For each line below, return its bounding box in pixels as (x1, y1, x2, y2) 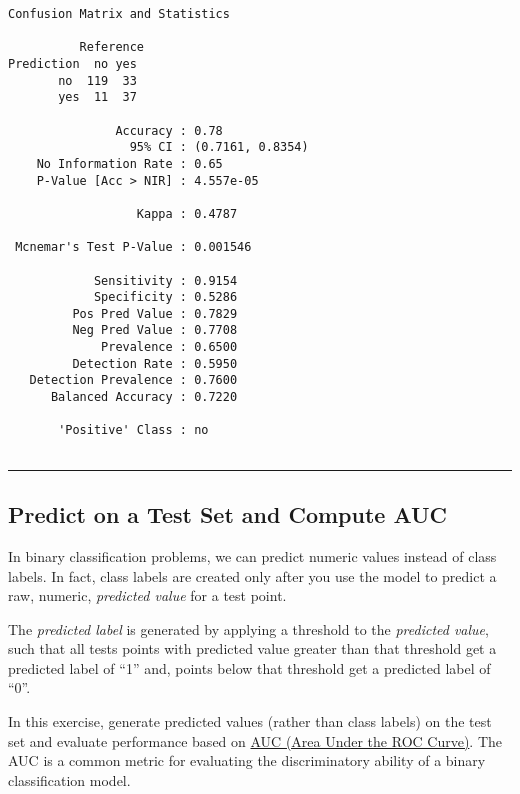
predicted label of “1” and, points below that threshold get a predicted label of (8, 657, 491, 678)
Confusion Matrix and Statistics (8, 7, 230, 21)
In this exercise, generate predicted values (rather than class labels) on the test (8, 711, 492, 732)
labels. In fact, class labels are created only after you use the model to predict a (8, 565, 497, 586)
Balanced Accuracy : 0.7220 (50, 390, 238, 405)
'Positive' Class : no (58, 423, 209, 438)
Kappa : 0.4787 (136, 206, 238, 221)
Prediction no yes (8, 56, 137, 71)
